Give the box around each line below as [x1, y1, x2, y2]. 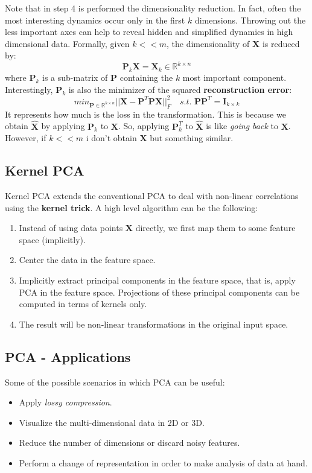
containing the [119, 71, 173, 84]
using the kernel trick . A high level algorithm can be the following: [5, 201, 258, 214]
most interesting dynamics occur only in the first [5, 13, 185, 26]
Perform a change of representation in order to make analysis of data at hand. [19, 456, 308, 469]
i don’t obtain [86, 132, 137, 144]
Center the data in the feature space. [19, 253, 156, 266]
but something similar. [150, 132, 234, 144]
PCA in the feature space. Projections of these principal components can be [19, 285, 300, 298]
